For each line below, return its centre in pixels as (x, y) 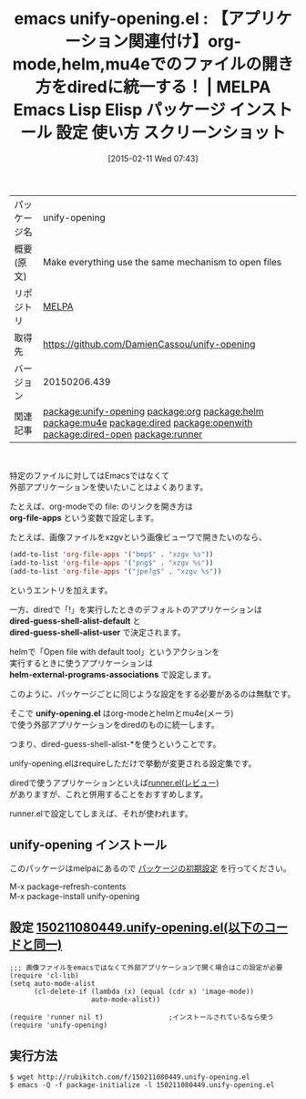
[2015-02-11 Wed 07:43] (153, 158)
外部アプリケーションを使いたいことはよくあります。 (109, 487)
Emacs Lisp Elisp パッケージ (119, 110)
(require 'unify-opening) (58, 1026)
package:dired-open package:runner (122, 434)
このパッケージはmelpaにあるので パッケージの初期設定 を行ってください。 (150, 868)
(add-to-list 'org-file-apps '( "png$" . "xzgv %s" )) (112, 563)
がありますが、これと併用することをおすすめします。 (109, 793)
